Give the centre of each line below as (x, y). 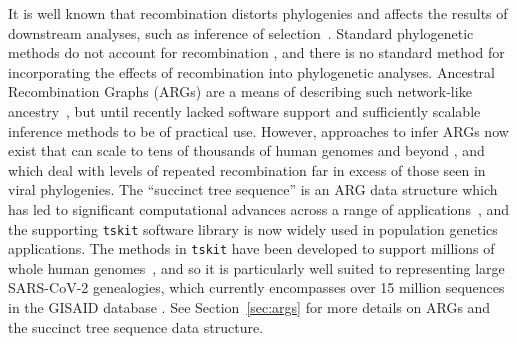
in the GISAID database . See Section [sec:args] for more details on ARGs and (249, 307)
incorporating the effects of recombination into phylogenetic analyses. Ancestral (251, 71)
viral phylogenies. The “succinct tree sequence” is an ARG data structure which (253, 189)
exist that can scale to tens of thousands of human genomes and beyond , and (246, 150)
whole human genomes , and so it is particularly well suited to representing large (256, 267)
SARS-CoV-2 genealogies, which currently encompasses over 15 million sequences (256, 287)
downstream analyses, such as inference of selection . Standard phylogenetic (241, 32)
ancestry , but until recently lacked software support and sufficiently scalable (244, 110)
